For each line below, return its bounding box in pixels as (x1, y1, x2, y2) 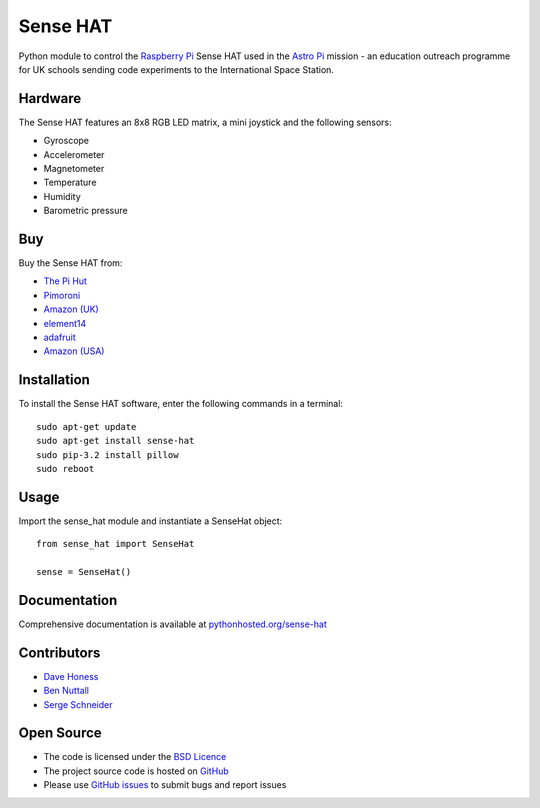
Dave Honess (43, 670, 99, 682)
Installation (18, 371, 90, 389)
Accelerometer (43, 148, 105, 160)
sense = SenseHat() (36, 566, 132, 577)
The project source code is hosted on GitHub (43, 765, 229, 777)
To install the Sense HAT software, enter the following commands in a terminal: (18, 398, 344, 410)
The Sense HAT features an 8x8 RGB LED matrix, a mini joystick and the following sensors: (18, 116, 392, 128)
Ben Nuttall (43, 685, 90, 697)
